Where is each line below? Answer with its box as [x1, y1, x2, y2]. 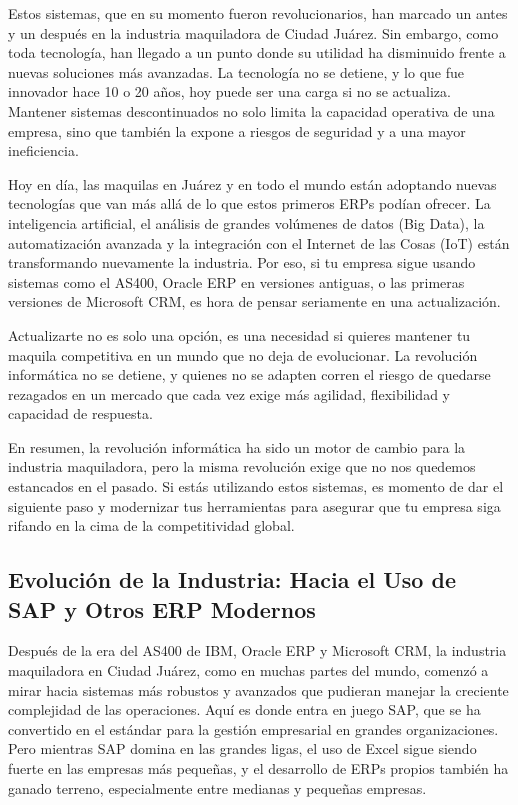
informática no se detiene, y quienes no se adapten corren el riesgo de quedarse [8, 364, 491, 385]
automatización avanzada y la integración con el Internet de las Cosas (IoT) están [8, 232, 510, 253]
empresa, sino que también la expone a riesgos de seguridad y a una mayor [8, 120, 466, 141]
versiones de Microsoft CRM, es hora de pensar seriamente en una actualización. [8, 291, 501, 312]
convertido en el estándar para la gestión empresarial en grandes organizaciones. [8, 718, 499, 739]
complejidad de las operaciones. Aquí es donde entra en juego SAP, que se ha [8, 699, 481, 720]
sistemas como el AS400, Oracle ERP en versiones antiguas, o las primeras [8, 271, 465, 292]
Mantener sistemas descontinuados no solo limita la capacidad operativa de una [8, 100, 495, 121]
